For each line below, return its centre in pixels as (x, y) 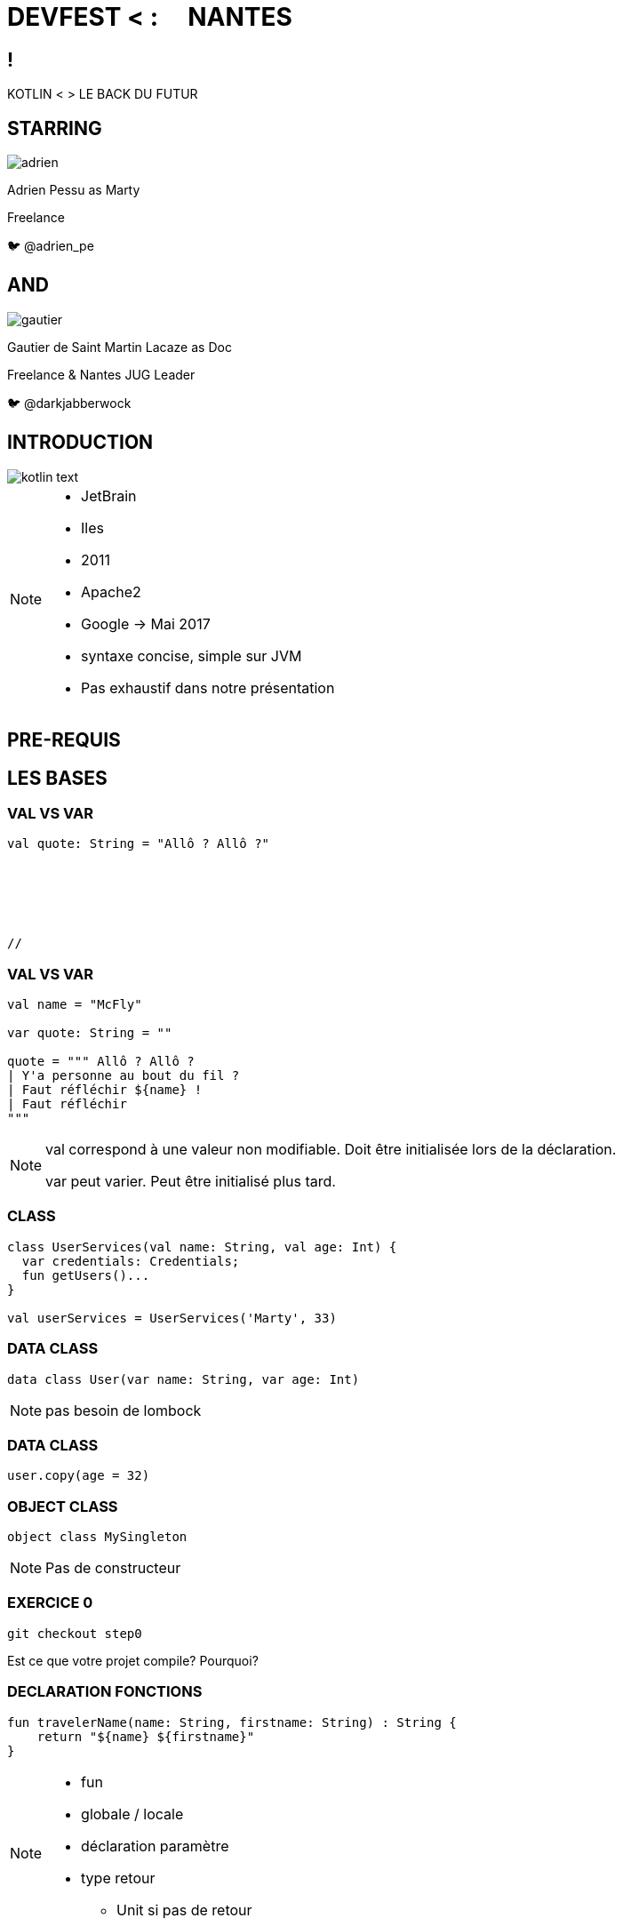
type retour (118, 1878)
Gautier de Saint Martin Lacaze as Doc (120, 347)
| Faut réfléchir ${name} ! (105, 1090)
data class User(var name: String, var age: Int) (184, 1379)
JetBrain (109, 495)
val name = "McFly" (75, 1005)
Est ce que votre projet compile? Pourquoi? (133, 1660)
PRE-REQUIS (64, 740)
